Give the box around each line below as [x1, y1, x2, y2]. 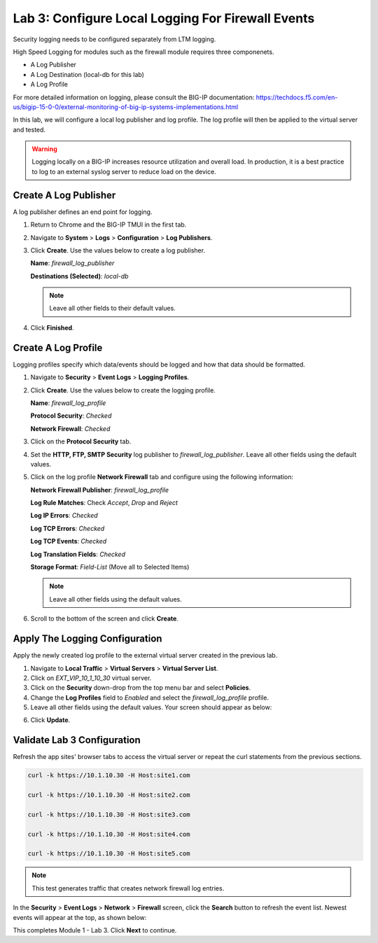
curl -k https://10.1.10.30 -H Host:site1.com [27, 772, 190, 779]
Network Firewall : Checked [30, 424, 111, 433]
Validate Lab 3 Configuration [13, 735, 141, 746]
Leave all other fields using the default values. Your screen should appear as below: [30, 703, 272, 711]
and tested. [13, 125, 45, 134]
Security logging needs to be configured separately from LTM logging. [13, 35, 216, 43]
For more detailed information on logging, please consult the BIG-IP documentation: [13, 93, 255, 101]
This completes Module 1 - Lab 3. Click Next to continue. [13, 926, 177, 935]
